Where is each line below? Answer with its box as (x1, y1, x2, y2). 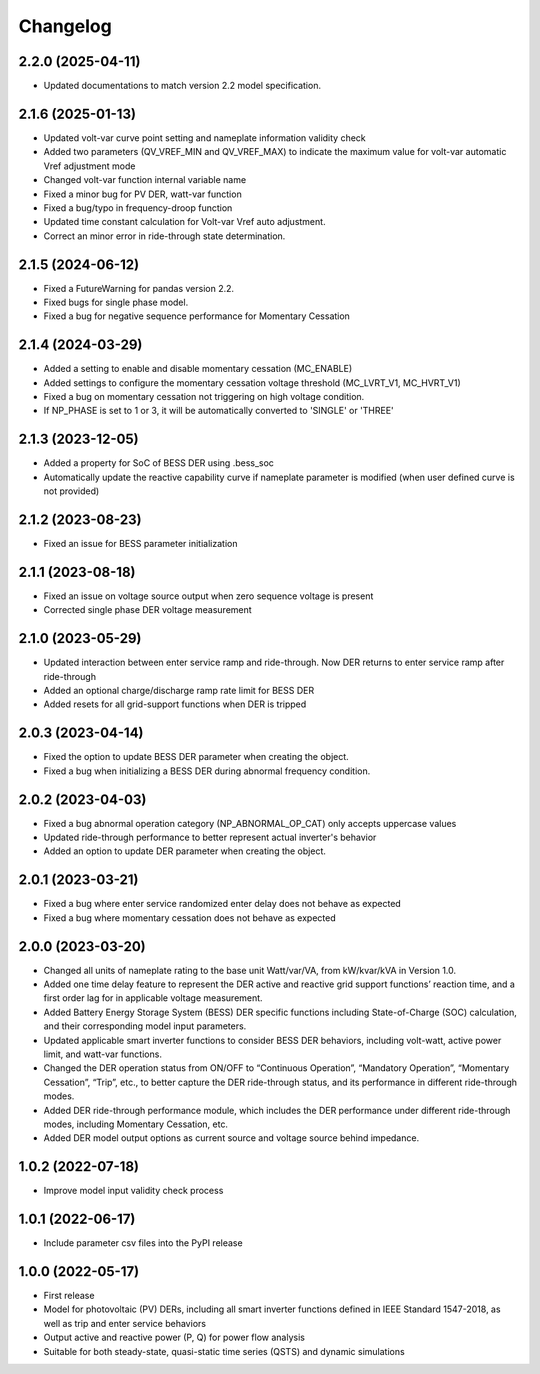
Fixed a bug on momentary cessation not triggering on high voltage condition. (43, 391, 365, 403)
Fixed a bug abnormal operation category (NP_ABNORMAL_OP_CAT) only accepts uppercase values (43, 817, 457, 829)
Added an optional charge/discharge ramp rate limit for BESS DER (43, 685, 315, 697)
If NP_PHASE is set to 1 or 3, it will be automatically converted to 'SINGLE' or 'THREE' (43, 405, 394, 417)
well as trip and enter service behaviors (43, 1317, 207, 1329)
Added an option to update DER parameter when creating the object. (43, 845, 327, 857)
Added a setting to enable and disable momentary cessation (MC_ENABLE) (43, 363, 353, 375)
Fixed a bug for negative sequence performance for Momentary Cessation (43, 310, 350, 322)
